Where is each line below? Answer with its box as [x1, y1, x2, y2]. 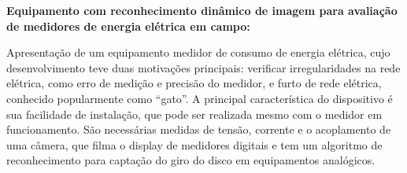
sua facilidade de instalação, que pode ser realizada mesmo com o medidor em [6, 105, 383, 122]
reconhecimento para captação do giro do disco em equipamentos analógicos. [6, 152, 376, 168]
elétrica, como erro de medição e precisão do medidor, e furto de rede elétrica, [6, 75, 382, 91]
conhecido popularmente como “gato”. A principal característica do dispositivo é [6, 90, 393, 106]
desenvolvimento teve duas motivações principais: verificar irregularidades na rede [6, 59, 401, 75]
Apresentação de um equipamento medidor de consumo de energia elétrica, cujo [6, 44, 390, 61]
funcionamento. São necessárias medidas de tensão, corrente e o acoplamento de [6, 121, 391, 138]
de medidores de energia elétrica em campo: [6, 17, 250, 34]
